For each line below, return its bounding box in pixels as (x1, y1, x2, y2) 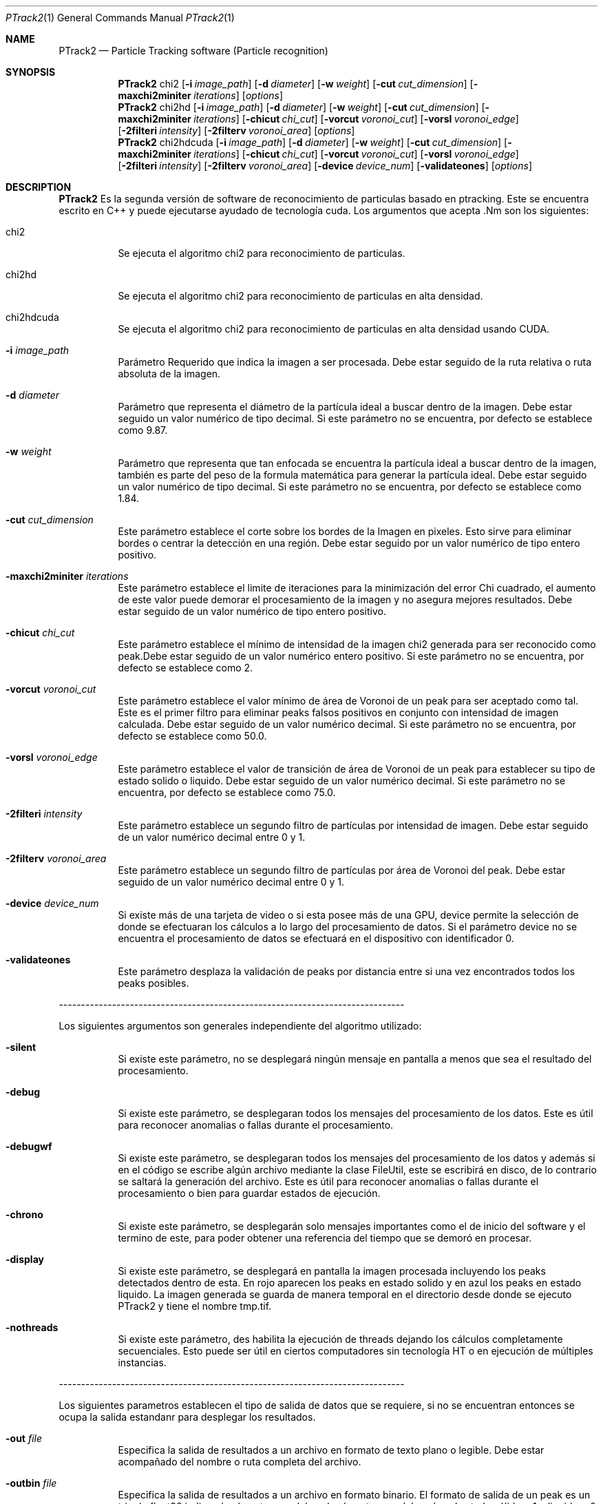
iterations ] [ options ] (193, 90, 284, 101)
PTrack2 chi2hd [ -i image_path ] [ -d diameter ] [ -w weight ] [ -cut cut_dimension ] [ (118, 101, 485, 113)
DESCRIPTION (6, 181, 72, 193)
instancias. (118, 1357, 167, 1368)
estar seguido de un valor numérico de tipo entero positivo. (118, 605, 386, 617)
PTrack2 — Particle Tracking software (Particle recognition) (59, 45, 328, 56)
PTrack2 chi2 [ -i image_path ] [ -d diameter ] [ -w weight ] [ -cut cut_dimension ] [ (118, 78, 474, 90)
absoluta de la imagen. (118, 368, 221, 379)
